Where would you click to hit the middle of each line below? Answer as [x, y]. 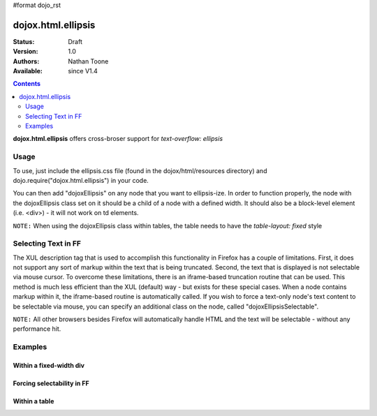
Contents [27, 84]
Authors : [26, 61]
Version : [25, 52]
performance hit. [37, 329]
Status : [24, 41]
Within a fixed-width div [49, 365]
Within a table [34, 401]
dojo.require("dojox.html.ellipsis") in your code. [81, 180]
